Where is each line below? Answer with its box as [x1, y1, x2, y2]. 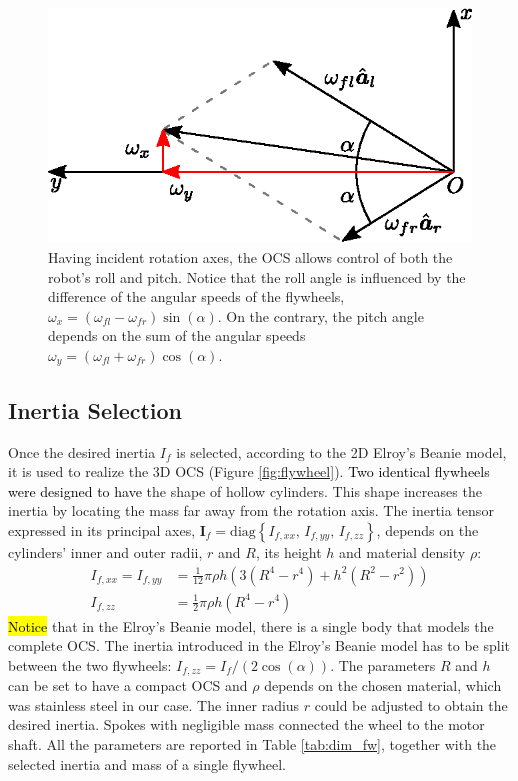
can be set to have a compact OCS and [8, 675, 248, 696]
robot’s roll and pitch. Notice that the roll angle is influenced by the [48, 266, 466, 287]
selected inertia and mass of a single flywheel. [8, 753, 286, 774]
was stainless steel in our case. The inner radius [8, 694, 300, 715]
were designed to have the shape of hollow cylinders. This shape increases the [8, 480, 482, 501]
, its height [255, 541, 322, 562]
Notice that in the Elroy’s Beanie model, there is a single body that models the [8, 615, 494, 636]
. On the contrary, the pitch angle [217, 305, 424, 326]
